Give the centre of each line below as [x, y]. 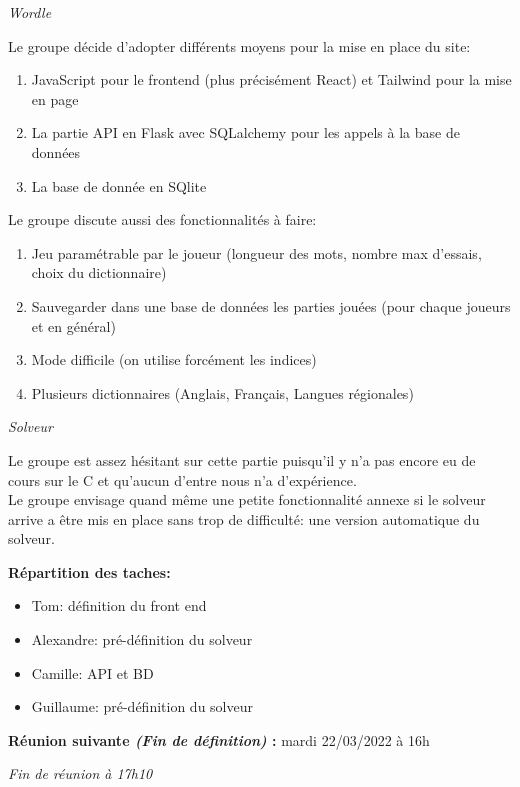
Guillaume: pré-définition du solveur [142, 706]
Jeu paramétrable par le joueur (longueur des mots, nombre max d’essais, [256, 252]
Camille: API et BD [92, 672]
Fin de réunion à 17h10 [80, 773]
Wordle [30, 12]
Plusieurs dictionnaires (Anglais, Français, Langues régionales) [222, 392]
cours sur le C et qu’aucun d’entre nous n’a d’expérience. [182, 479]
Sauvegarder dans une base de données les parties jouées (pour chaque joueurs [271, 305]
